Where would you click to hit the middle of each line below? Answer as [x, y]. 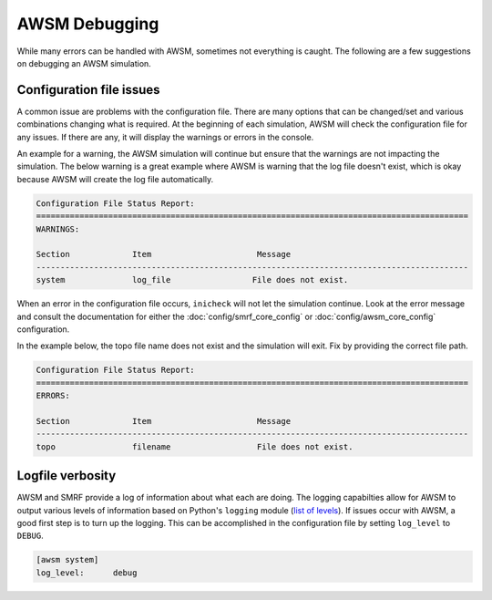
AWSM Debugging [88, 24]
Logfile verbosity [67, 476]
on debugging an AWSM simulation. [84, 63]
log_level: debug [87, 573]
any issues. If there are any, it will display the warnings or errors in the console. [165, 137]
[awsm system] [67, 560]
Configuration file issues [88, 90]
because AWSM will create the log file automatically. [115, 179]
